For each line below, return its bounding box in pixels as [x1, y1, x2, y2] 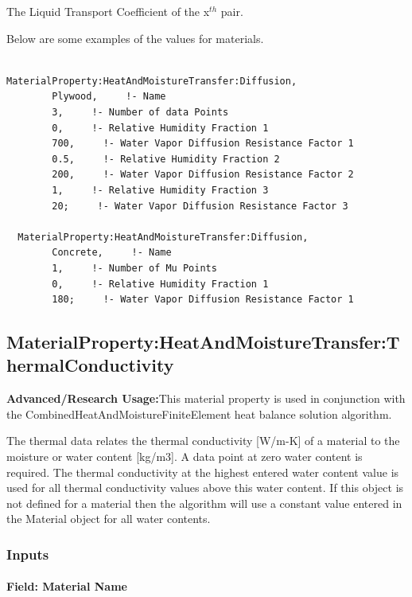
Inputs [6, 544, 49, 564]
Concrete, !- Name [52, 247, 172, 259]
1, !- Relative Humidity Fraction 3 [52, 184, 269, 196]
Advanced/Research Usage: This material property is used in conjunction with [6, 390, 406, 407]
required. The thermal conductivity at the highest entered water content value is [6, 463, 399, 480]
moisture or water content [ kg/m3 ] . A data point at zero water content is [6, 448, 363, 465]
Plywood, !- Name [52, 91, 166, 103]
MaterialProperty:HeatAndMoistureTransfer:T [6, 330, 400, 354]
